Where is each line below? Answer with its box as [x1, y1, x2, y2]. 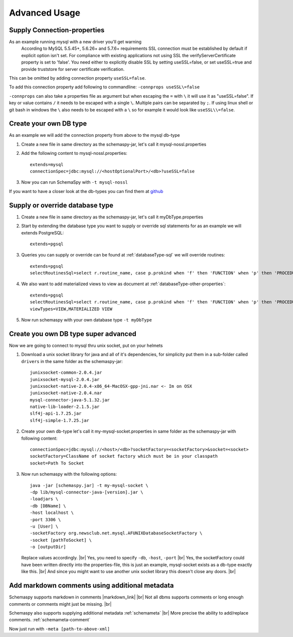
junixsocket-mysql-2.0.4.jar [30, 377, 100, 382]
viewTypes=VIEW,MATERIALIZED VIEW [30, 306, 112, 312]
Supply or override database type [9, 201, 114, 210]
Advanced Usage [9, 7, 81, 18]
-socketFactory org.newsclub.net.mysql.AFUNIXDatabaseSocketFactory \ [30, 531, 203, 536]
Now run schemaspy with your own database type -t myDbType [21, 317, 152, 323]
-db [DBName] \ [30, 503, 66, 509]
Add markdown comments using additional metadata [9, 581, 174, 590]
